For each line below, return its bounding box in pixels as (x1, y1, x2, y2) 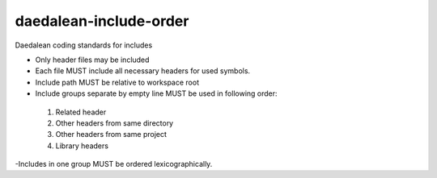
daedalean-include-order (15, 12, 189, 30)
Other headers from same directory (55, 118, 174, 128)
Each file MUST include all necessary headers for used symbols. (35, 66, 251, 76)
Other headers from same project (55, 130, 168, 139)
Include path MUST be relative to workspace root (35, 77, 200, 87)
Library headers (55, 141, 109, 151)
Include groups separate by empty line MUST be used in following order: (35, 89, 278, 98)
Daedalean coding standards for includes (15, 40, 153, 50)
